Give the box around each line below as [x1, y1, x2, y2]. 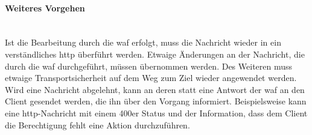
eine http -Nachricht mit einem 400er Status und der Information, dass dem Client [5, 106, 308, 119]
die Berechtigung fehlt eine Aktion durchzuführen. [5, 118, 190, 131]
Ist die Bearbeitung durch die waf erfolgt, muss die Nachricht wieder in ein [5, 36, 281, 49]
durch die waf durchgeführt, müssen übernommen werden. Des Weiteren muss [5, 59, 293, 72]
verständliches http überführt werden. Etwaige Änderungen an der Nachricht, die [5, 47, 305, 60]
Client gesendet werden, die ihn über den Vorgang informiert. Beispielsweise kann [5, 95, 307, 107]
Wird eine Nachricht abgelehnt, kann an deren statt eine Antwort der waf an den [5, 83, 305, 95]
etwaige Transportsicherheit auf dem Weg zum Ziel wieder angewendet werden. [5, 71, 297, 84]
